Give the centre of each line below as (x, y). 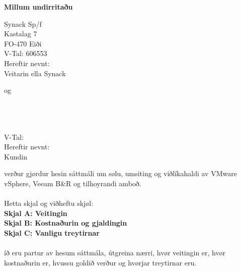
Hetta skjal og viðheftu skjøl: (49, 203)
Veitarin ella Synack (35, 73)
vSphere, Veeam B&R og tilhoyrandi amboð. (73, 183)
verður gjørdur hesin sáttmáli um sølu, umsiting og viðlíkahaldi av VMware (120, 173)
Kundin (16, 156)
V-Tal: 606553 (26, 53)
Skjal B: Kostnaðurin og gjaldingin (66, 223)
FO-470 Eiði (23, 43)
